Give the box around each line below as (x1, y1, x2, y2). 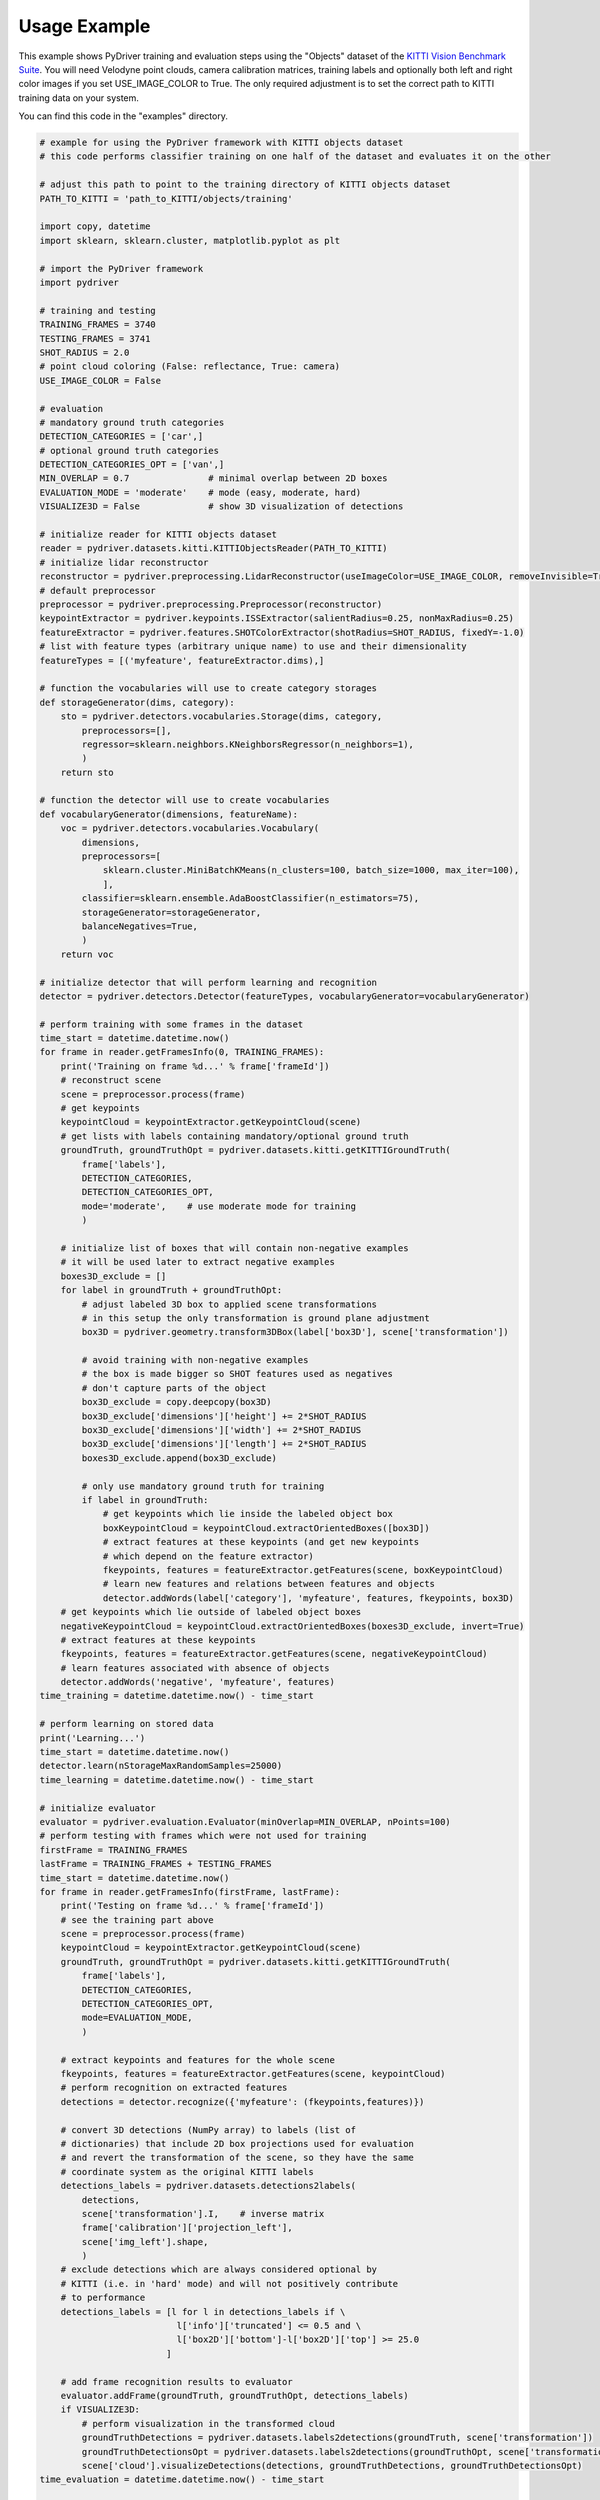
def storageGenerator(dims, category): (39, 696, 235, 708)
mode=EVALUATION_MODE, (81, 2012, 194, 2024)
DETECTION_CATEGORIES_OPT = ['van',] (39, 459, 225, 470)
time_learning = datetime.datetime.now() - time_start (39, 1774, 314, 1785)
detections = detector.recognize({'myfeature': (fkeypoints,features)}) (60, 2096, 425, 2107)
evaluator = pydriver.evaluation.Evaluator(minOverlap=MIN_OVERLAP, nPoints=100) (39, 1816, 452, 1827)
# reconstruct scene (60, 1075, 162, 1086)
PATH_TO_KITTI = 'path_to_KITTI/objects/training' (39, 193, 294, 204)
